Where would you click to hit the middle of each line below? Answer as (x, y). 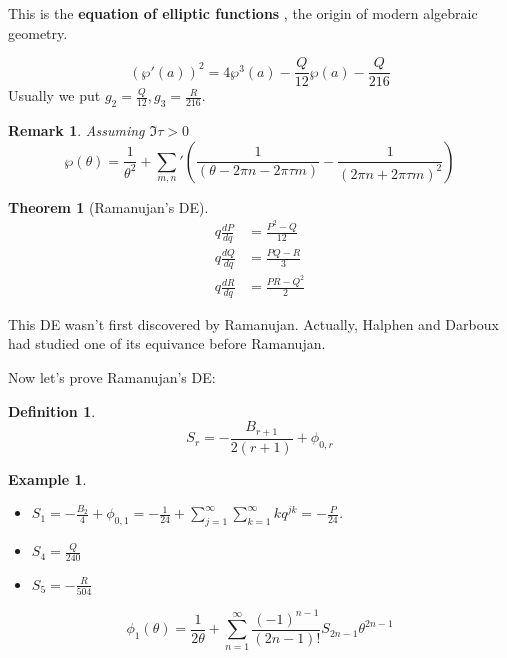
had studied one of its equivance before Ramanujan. (167, 343)
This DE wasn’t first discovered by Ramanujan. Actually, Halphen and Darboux (253, 323)
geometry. (38, 32)
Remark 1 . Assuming (76, 130)
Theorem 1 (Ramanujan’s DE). (108, 206)
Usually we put (54, 95)
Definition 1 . (52, 410)
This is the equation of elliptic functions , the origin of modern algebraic (243, 13)
